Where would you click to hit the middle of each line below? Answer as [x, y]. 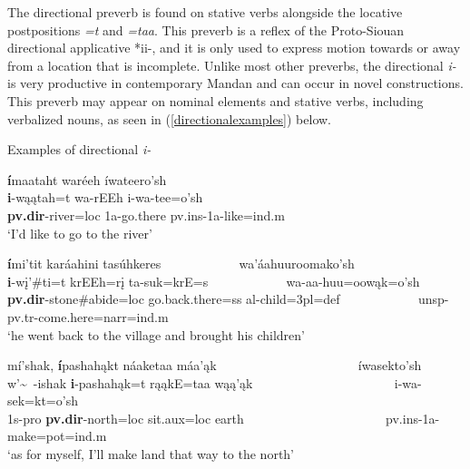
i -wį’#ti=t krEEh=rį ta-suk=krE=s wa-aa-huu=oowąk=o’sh [214, 281]
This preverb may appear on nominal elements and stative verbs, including [215, 100]
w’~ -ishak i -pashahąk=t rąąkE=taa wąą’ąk [130, 382]
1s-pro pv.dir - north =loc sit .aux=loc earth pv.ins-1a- [224, 418]
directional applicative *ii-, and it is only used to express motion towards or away [234, 48]
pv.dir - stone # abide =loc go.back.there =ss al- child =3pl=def [174, 299]
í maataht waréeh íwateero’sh [87, 179]
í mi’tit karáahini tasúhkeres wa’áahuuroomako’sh [181, 264]
